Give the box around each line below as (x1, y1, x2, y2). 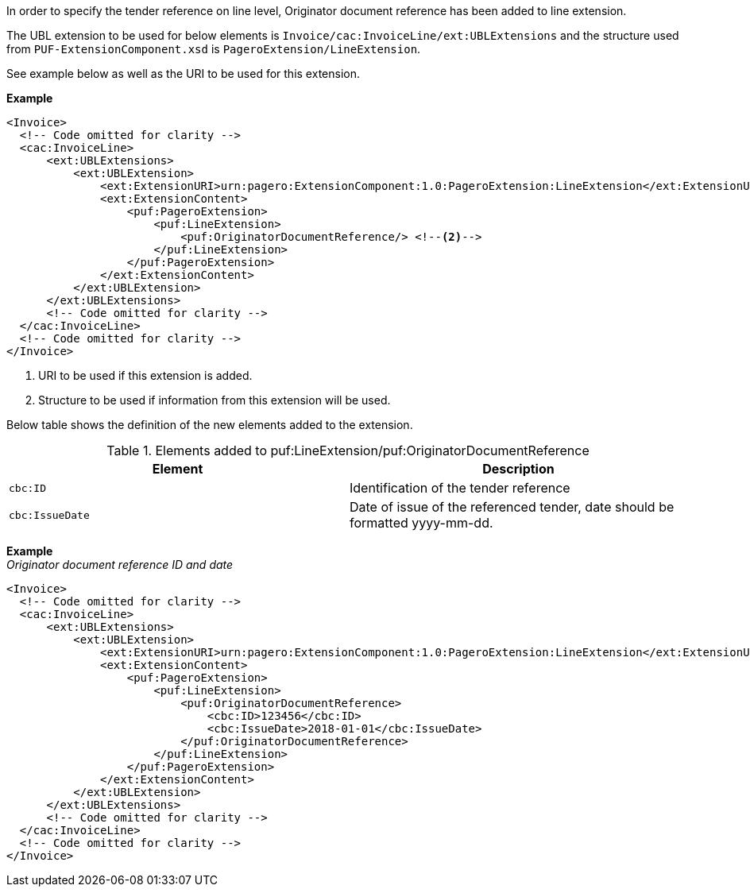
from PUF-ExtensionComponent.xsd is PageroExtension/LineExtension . (6, 42, 421, 56)
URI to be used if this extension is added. (38, 369, 253, 382)
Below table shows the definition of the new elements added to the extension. (6, 418, 413, 431)
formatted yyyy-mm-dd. (350, 515, 493, 531)
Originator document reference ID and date (6, 558, 234, 571)
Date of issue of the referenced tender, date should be (350, 499, 675, 515)
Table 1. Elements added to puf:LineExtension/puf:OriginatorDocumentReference (106, 443, 590, 458)
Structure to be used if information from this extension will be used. (38, 393, 391, 407)
